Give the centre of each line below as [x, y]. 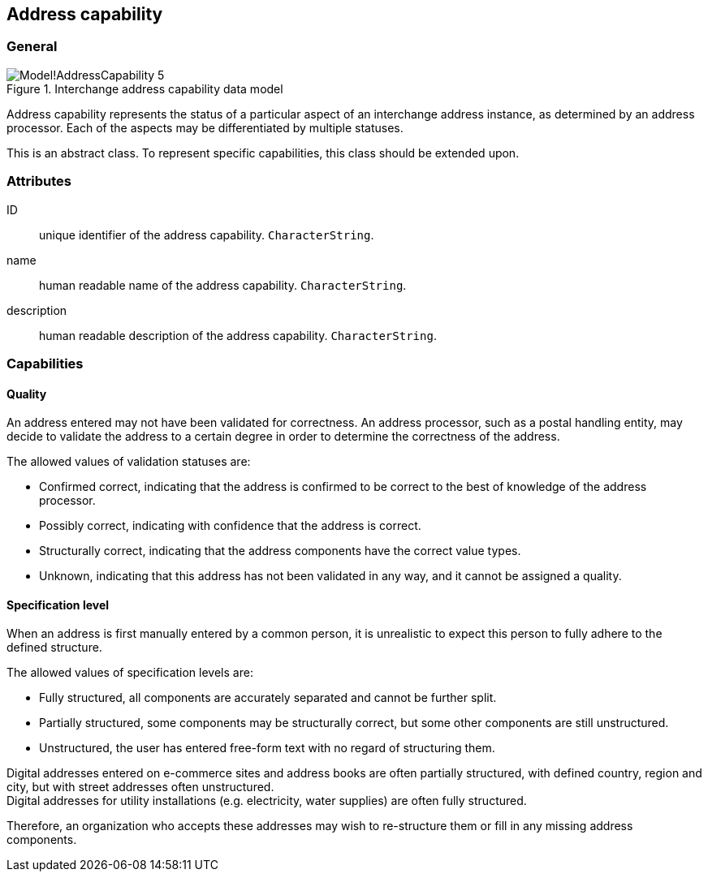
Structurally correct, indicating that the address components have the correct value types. [280, 551]
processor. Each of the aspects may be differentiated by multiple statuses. [205, 127]
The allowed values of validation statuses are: [129, 462]
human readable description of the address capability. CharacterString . [238, 335]
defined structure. [54, 648]
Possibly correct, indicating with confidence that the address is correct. [230, 526]
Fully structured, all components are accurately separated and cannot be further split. [268, 698]
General [32, 47]
